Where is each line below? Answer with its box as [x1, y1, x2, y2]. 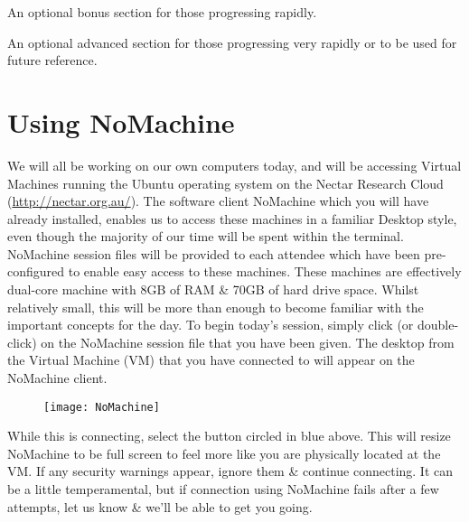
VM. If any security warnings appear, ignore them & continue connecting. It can [7, 461, 454, 480]
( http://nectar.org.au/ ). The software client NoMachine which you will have [7, 191, 429, 210]
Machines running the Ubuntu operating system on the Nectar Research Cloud [7, 173, 444, 192]
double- [417, 315, 459, 334]
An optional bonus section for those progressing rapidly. [7, 3, 317, 21]
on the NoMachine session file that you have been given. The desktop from [41, 332, 455, 351]
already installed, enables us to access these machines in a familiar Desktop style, [7, 209, 457, 228]
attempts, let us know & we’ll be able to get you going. [7, 497, 313, 516]
